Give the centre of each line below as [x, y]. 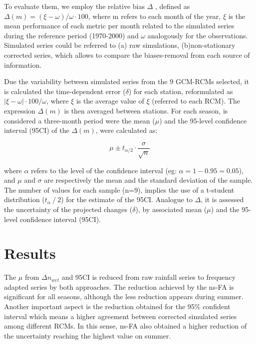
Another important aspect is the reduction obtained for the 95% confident [117, 306]
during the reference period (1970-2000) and [71, 35]
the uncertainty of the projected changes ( [68, 209]
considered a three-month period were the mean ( [80, 120]
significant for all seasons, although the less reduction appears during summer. [124, 296]
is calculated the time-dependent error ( [65, 91]
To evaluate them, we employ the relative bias [75, 6]
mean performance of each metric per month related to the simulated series [119, 26]
